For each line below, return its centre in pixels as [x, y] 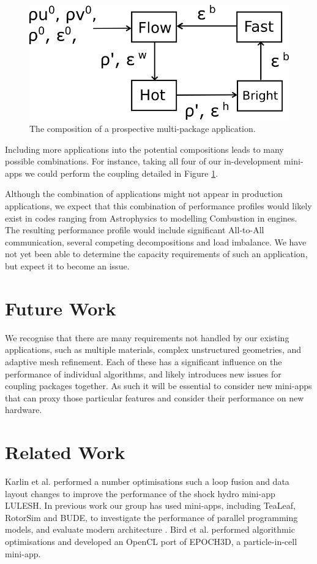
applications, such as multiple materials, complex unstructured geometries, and [153, 350]
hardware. [24, 410]
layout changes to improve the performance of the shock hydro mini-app [140, 493]
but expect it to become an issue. [67, 266]
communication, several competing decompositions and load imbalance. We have [156, 241]
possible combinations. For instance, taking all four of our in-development [143, 161]
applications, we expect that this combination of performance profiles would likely [158, 206]
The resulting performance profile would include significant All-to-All [135, 230]
